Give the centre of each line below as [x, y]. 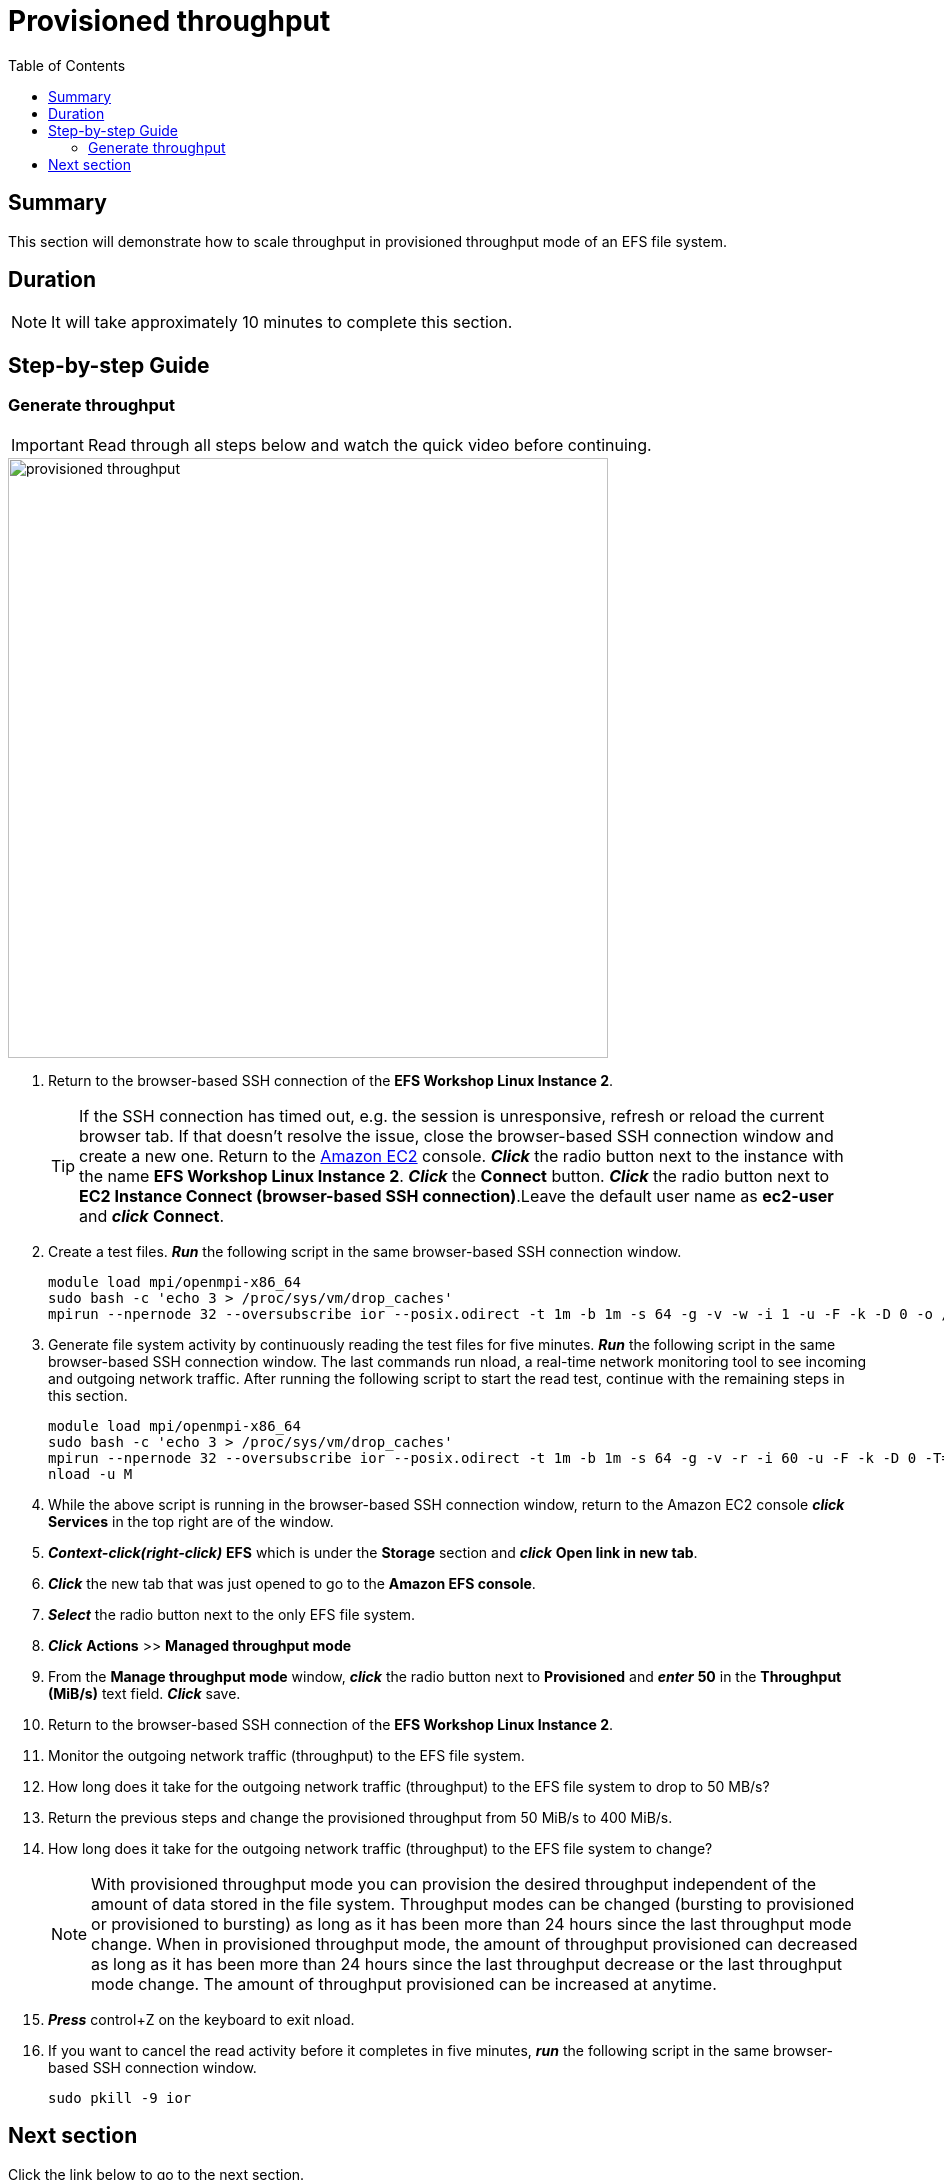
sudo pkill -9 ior [120, 2097]
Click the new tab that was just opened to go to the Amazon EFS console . [292, 1583]
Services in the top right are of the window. [191, 1521]
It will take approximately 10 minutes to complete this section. [282, 322]
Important [47, 444]
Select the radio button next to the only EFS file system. [232, 1614]
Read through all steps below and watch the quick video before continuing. [369, 444]
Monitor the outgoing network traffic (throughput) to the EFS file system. [286, 1755]
